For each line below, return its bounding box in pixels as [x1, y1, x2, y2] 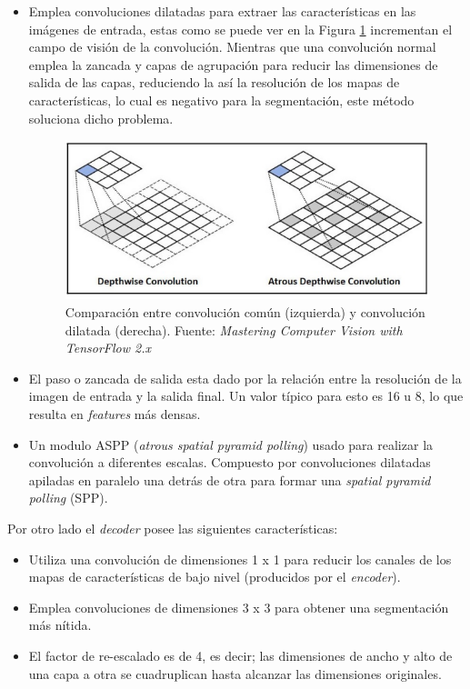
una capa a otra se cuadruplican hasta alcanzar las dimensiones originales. [28, 664, 442, 683]
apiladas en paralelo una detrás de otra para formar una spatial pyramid [28, 470, 431, 489]
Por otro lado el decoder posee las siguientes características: [7, 518, 338, 537]
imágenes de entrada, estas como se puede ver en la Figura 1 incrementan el [28, 19, 453, 38]
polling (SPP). [28, 488, 108, 507]
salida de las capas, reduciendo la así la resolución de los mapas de [28, 73, 400, 92]
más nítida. [28, 615, 92, 634]
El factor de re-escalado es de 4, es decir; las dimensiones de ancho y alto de [28, 645, 453, 664]
